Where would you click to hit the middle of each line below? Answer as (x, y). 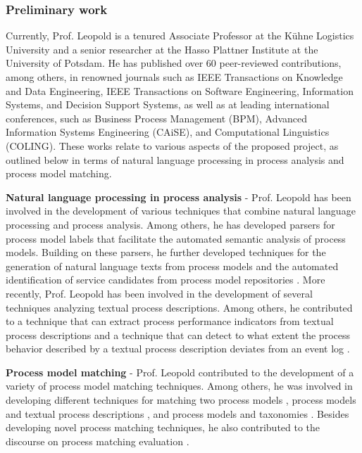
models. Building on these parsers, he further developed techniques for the (166, 252)
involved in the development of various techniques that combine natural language (181, 211)
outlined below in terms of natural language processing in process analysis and (175, 159)
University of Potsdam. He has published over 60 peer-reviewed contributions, (174, 63)
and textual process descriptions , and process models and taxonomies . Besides (177, 413)
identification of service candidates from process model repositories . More (166, 280)
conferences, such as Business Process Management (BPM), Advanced (157, 118)
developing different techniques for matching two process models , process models (181, 400)
